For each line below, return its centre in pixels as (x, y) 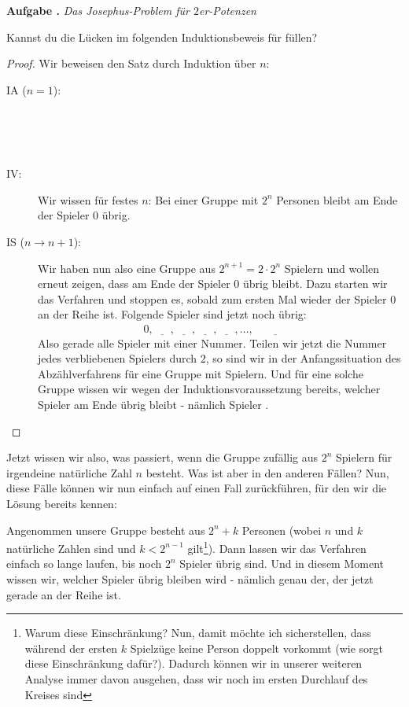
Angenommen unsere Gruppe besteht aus (106, 530)
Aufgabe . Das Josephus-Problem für (98, 10)
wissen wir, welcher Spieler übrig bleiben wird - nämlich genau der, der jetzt (190, 579)
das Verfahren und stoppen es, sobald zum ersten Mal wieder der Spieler (212, 298)
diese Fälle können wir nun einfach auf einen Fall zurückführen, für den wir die (197, 488)
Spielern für (364, 457)
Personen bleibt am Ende (337, 199)
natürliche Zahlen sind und (71, 548)
